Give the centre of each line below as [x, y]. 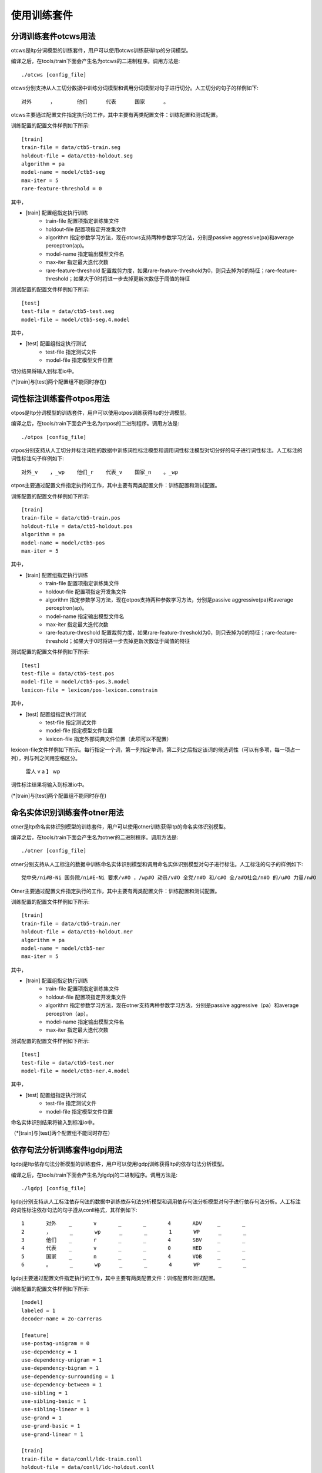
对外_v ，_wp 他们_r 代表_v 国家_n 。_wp [100, 472]
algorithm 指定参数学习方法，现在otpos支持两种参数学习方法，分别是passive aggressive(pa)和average [170, 600]
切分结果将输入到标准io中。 [44, 371]
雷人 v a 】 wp [43, 771]
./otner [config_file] [54, 851]
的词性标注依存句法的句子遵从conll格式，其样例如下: [74, 1210]
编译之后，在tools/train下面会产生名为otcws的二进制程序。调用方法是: [95, 61]
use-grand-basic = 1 [51, 1426]
